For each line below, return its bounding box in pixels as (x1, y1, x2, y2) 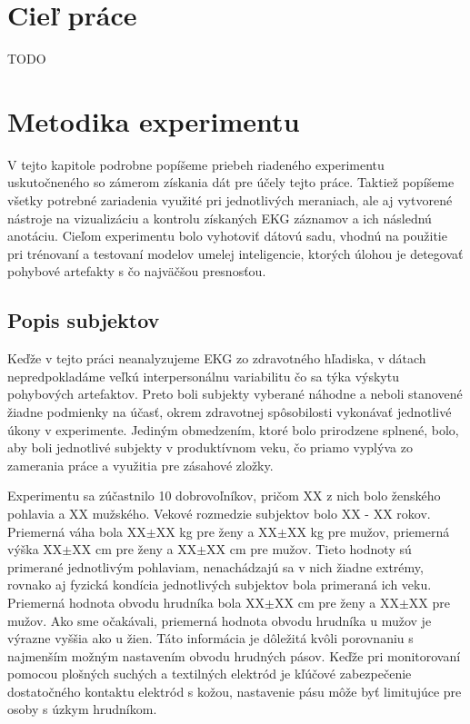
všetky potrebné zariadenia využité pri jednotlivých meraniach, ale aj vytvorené (7, 191, 453, 210)
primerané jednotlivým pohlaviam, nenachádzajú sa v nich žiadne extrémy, (7, 557, 424, 576)
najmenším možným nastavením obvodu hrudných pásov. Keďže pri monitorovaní (7, 646, 461, 665)
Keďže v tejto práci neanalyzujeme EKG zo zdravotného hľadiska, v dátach (7, 349, 426, 368)
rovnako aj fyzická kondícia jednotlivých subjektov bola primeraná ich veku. (7, 575, 432, 594)
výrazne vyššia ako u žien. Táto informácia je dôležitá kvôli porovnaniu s (7, 629, 414, 648)
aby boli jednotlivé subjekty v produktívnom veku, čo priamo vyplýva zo (7, 438, 413, 457)
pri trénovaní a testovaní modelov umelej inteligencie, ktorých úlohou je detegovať (7, 243, 464, 263)
